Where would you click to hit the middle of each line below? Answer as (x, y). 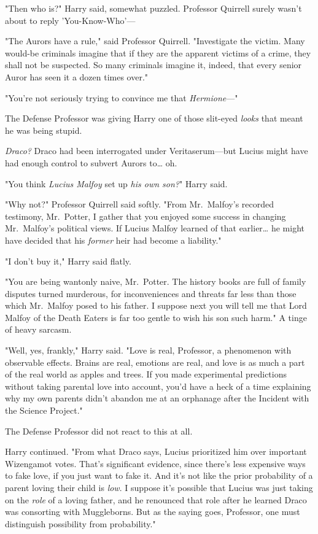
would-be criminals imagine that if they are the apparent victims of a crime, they (158, 52)
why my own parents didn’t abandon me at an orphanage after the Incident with (157, 398)
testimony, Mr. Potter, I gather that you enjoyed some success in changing (145, 216)
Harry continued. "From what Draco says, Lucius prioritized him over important (156, 451)
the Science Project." (44, 410)
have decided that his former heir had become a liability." (113, 240)
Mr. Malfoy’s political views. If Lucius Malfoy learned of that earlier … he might (155, 228)
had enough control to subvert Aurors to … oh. (91, 162)
